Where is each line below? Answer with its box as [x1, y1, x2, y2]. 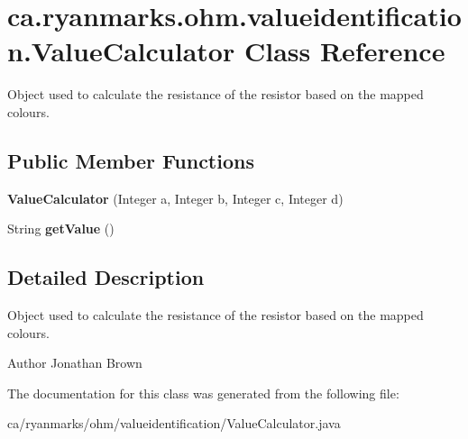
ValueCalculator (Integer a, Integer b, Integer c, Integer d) [7, 188, 344, 207]
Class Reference [243, 32, 445, 69]
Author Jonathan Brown [7, 353, 142, 372]
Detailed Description [7, 263, 205, 291]
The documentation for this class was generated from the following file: [7, 383, 399, 402]
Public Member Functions [7, 146, 254, 174]
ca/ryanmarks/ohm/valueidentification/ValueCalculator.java [7, 414, 341, 433]
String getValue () [7, 219, 115, 238]
